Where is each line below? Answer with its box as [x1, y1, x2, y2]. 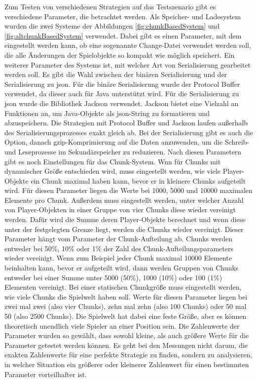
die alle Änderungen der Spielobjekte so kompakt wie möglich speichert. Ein [4, 49, 235, 60]
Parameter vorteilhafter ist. [4, 369, 87, 379]
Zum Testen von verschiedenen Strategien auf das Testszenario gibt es [4, 1, 216, 11]
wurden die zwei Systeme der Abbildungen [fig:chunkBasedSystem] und [4, 21, 220, 31]
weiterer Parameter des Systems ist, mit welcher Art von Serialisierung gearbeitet [4, 59, 251, 70]
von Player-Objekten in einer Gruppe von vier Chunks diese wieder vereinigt [4, 204, 236, 215]
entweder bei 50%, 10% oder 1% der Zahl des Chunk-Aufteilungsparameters [4, 243, 233, 253]
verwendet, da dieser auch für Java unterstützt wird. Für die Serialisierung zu [4, 88, 239, 99]
